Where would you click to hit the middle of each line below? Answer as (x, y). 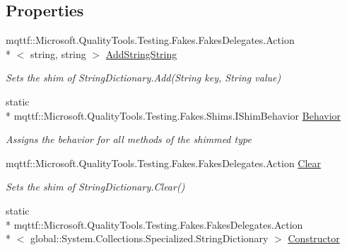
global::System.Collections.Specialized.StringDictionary (149, 238)
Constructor (314, 238)
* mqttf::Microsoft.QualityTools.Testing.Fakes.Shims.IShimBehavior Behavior (173, 115)
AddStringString (141, 53)
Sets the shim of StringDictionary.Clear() (95, 187)
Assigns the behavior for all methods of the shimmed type (129, 139)
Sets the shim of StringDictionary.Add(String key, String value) (143, 78)
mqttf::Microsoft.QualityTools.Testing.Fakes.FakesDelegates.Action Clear (164, 163)
